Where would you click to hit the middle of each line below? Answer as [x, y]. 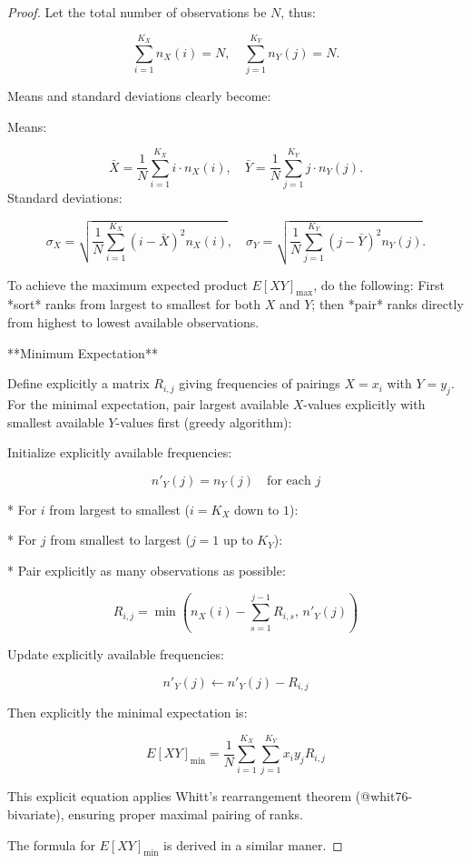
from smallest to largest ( [120, 540]
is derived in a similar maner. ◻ [253, 844]
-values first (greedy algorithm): [204, 421]
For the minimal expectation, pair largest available [148, 404]
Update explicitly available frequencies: [116, 654]
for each [289, 481]
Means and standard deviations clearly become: [139, 96]
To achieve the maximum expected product [128, 284]
